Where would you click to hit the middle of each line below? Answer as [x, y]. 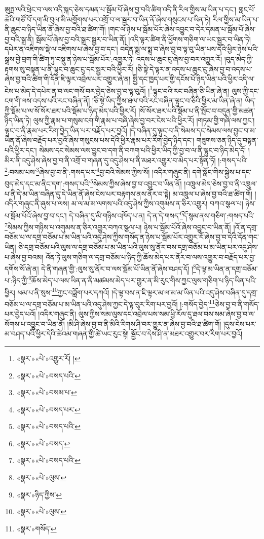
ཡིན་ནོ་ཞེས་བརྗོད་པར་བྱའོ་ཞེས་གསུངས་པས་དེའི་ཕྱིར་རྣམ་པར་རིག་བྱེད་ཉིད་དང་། [100, 140]
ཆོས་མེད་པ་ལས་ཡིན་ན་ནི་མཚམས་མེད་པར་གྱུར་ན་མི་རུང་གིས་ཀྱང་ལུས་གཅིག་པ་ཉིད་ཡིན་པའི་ [144, 280]
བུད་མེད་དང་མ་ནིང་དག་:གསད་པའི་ [48, 184]
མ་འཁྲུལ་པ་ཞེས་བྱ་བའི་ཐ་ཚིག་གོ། [212, 193]
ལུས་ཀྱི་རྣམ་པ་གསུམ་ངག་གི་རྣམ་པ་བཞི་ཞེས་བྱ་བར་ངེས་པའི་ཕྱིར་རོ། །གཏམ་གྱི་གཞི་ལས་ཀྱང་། [144, 120]
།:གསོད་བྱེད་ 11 [198, 303]
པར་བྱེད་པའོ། [20, 314]
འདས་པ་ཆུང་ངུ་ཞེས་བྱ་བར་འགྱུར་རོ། [179, 59]
